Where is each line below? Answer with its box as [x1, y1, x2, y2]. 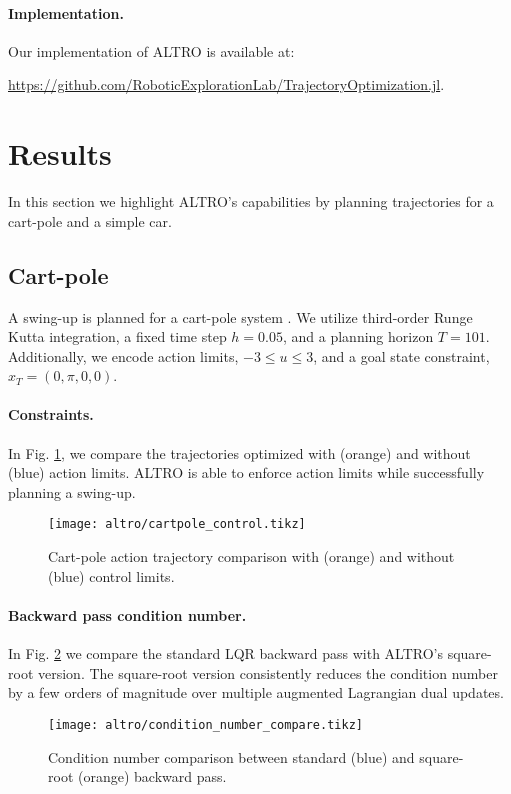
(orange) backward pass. [77, 766, 227, 787]
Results [8, 133, 112, 174]
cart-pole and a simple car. [8, 210, 172, 231]
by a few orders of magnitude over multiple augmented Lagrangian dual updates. [8, 682, 504, 703]
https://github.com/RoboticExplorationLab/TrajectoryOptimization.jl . [8, 74, 445, 95]
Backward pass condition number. [8, 604, 247, 625]
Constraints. [8, 404, 94, 425]
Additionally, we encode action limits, [8, 345, 239, 366]
